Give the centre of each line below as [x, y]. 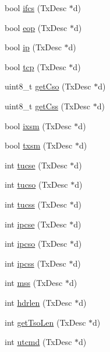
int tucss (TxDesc [36, 204]
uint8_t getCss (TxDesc [48, 106]
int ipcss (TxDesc [36, 263]
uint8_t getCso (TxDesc [48, 86]
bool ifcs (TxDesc [36, 8]
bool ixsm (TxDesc [38, 125]
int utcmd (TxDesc [38, 342]
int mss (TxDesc [34, 283]
